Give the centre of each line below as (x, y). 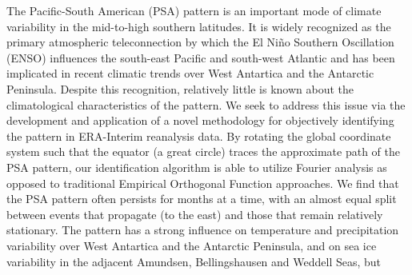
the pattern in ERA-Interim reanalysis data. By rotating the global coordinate (199, 136)
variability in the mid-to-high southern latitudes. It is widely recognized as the (199, 26)
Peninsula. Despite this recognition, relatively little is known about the (180, 88)
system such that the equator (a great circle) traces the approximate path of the (204, 151)
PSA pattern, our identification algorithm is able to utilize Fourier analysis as (197, 167)
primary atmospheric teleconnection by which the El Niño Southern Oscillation (200, 42)
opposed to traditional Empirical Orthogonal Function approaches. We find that (203, 183)
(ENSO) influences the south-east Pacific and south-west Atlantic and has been (201, 57)
